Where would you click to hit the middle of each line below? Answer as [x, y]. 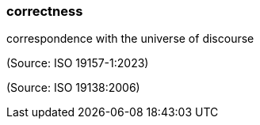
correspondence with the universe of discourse [130, 39]
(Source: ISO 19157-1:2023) [78, 63]
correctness [45, 11]
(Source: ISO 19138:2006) [73, 88]
